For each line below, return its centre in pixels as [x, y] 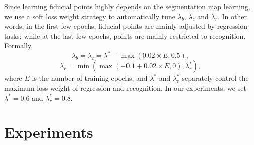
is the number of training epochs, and [90, 78]
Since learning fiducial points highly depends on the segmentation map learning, [127, 6]
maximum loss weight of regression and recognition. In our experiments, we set [125, 88]
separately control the [215, 78]
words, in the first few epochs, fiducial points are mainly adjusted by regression [126, 26]
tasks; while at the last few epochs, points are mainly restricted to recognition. [125, 35]
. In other [232, 16]
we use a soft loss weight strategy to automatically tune [90, 16]
